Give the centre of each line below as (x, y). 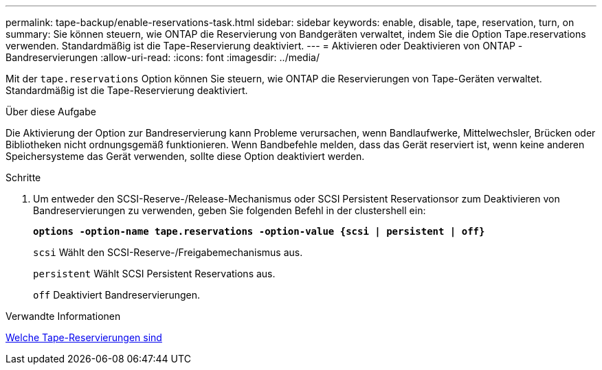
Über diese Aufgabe (51, 112)
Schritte (23, 177)
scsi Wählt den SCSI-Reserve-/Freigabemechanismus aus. (168, 252)
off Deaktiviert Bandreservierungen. (116, 295)
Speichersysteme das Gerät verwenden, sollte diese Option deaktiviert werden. (185, 156)
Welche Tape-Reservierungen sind (84, 337)
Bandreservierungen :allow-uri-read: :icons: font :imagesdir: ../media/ (163, 57)
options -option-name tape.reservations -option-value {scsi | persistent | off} (259, 231)
